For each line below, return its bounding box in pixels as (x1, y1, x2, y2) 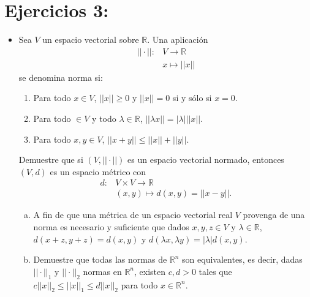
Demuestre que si (18, 153, 83, 166)
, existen (134, 265, 166, 277)
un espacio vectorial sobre (42, 33, 139, 46)
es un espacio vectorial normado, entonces (127, 153, 284, 166)
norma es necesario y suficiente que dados (33, 220, 189, 233)
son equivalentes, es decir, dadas (182, 253, 303, 266)
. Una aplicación (147, 33, 208, 46)
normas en (83, 265, 122, 277)
